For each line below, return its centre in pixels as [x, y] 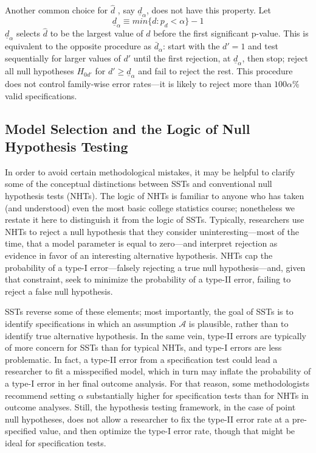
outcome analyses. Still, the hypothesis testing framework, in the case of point [150, 407]
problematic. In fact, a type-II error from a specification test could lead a [141, 359]
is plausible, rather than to [239, 324]
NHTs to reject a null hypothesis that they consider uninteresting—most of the [152, 231]
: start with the [191, 46]
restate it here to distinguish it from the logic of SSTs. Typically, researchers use [155, 219]
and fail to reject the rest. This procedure [215, 71]
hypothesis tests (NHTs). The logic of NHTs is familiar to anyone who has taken [155, 196]
